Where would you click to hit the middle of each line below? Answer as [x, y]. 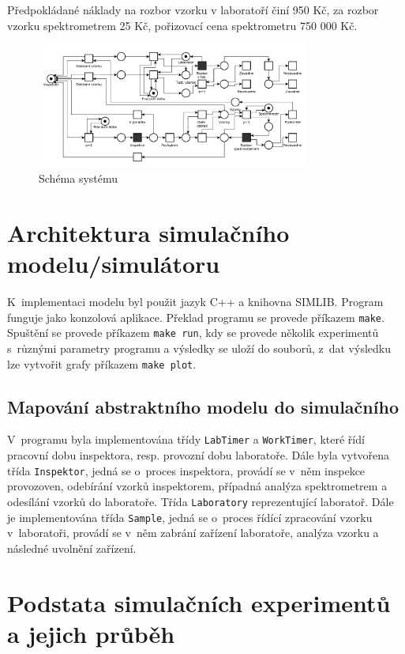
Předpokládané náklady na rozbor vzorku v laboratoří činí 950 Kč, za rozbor [193, 9]
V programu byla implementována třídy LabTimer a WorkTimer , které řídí [186, 439]
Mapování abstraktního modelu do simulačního [203, 406]
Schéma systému [79, 178]
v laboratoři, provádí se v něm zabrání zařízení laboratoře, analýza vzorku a [193, 533]
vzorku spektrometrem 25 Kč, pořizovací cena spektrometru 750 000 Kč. [182, 25]
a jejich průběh [91, 633]
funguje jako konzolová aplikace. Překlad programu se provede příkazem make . [196, 317]
